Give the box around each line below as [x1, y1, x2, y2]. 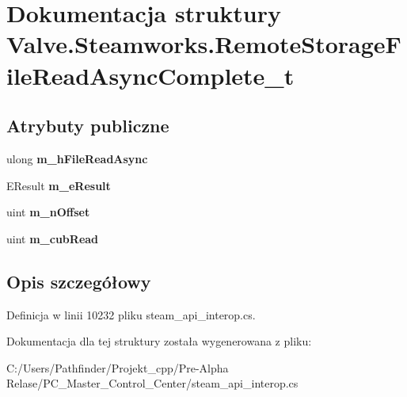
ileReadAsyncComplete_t [6, 59, 295, 91]
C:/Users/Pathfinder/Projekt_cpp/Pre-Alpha [6, 359, 229, 376]
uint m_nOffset [6, 204, 90, 220]
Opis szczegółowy [6, 269, 151, 293]
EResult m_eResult [6, 177, 111, 193]
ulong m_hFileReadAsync [6, 150, 148, 166]
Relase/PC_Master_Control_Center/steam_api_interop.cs [6, 375, 299, 391]
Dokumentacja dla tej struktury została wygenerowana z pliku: [6, 333, 312, 349]
